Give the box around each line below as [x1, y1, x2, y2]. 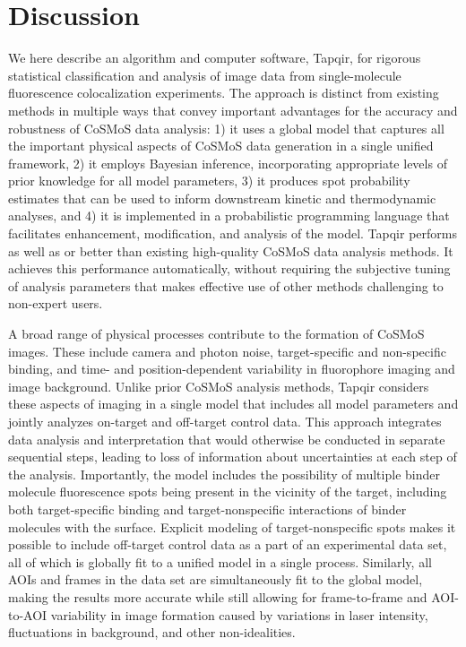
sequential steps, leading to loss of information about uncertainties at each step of [8, 447, 457, 466]
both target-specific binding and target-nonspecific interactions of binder [8, 499, 407, 518]
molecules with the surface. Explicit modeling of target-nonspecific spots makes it [8, 517, 456, 536]
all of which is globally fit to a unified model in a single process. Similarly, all [8, 552, 432, 571]
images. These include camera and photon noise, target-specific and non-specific [8, 341, 446, 360]
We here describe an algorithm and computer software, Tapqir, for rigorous [8, 48, 421, 67]
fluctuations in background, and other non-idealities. [8, 623, 296, 642]
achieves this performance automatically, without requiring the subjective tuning [8, 259, 451, 278]
